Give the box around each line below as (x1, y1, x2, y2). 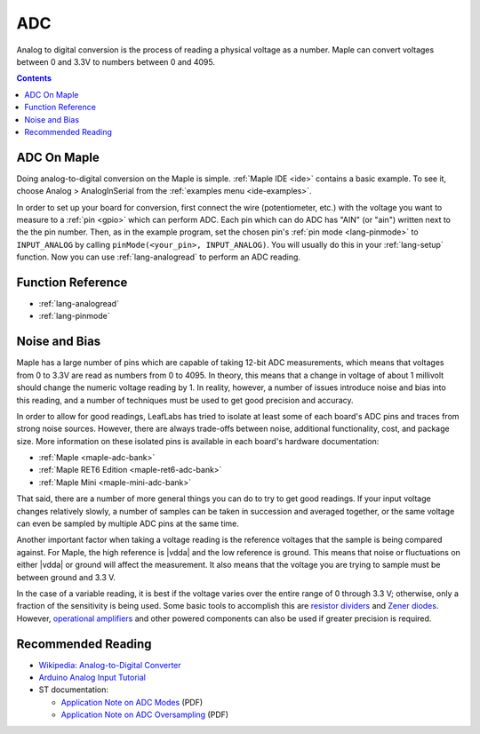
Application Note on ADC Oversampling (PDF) (60, 709, 229, 720)
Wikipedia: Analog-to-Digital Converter (38, 659, 181, 670)
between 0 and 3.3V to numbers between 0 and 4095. (16, 56, 216, 67)
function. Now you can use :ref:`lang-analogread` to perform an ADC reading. (16, 251, 301, 262)
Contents (16, 73, 52, 84)
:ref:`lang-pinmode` (38, 311, 110, 322)
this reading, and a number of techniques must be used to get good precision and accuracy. (16, 395, 355, 405)
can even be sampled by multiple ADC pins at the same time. (16, 518, 240, 529)
